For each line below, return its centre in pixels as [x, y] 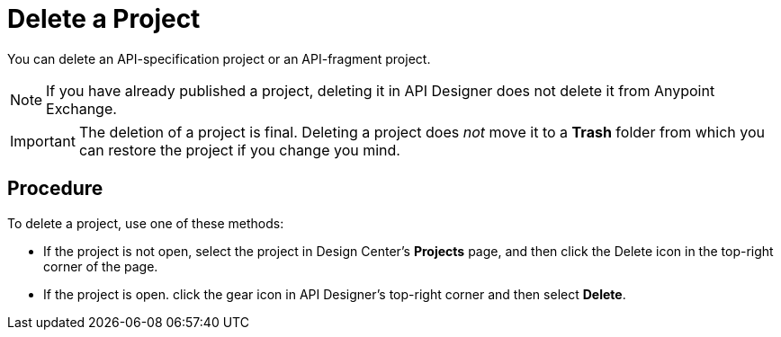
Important [43, 141]
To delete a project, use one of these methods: [146, 223]
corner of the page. [101, 266]
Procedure [55, 189]
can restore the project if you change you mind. [239, 150]
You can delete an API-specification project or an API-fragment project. [219, 58]
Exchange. [81, 108]
